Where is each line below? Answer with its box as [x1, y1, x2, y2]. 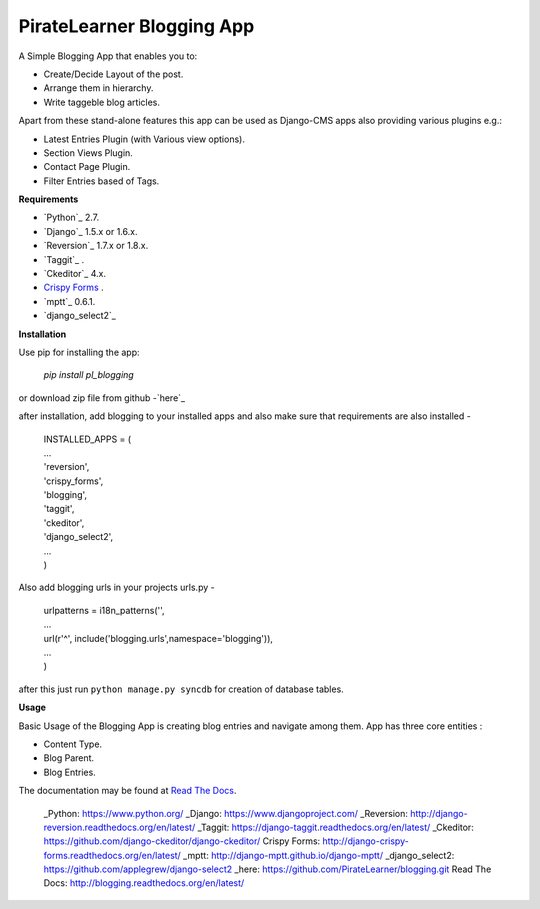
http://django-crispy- [322, 835, 409, 847]
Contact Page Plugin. [43, 161, 131, 173]
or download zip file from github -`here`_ [18, 391, 185, 404]
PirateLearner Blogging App [18, 15, 255, 37]
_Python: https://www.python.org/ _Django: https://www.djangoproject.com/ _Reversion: [43, 807, 409, 819]
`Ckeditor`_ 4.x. [43, 268, 107, 280]
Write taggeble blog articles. [43, 96, 160, 108]
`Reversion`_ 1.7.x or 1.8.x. [43, 240, 149, 252]
